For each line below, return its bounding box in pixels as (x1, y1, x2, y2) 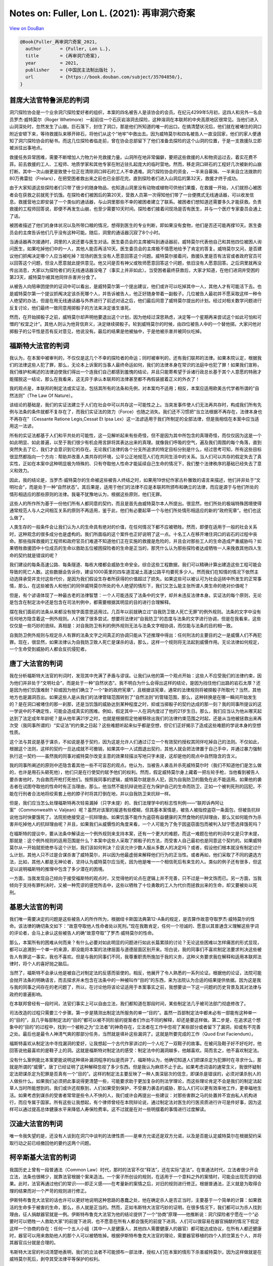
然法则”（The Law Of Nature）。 (9, 392, 76, 399)
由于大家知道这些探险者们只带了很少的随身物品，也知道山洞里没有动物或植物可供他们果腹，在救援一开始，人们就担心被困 (9, 185, 262, 191)
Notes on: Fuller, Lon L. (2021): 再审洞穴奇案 (9, 8, 195, 19)
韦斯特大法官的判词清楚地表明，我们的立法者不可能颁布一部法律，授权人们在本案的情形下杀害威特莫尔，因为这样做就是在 (9, 1249, 262, 1255)
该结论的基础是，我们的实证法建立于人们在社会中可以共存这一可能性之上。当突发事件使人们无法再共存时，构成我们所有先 (9, 402, 262, 408)
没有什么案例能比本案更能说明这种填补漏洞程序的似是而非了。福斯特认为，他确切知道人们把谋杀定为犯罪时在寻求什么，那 (9, 1056, 262, 1063)
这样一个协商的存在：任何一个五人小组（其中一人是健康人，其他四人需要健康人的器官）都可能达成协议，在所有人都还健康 (9, 1225, 262, 1232)
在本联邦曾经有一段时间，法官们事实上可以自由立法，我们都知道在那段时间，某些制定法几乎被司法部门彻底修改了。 (9, 1000, 249, 1006)
